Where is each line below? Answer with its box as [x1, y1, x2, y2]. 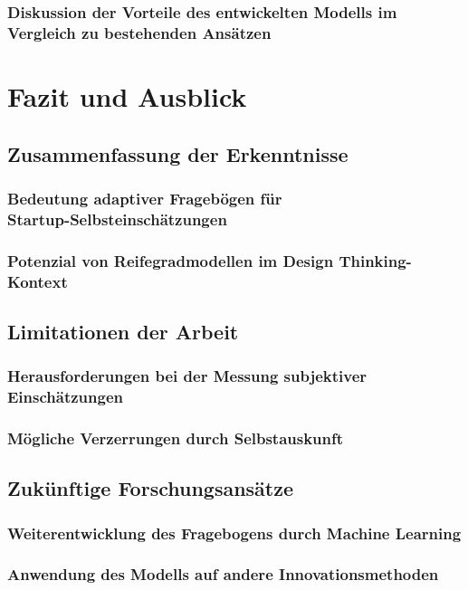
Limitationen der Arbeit [7, 317, 239, 345]
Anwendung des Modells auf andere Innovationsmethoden [7, 563, 439, 585]
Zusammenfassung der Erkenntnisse [7, 139, 349, 167]
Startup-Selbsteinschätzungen [7, 207, 227, 230]
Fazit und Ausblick [7, 77, 247, 114]
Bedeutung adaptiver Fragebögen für [7, 186, 282, 209]
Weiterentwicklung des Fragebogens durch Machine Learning [7, 521, 462, 544]
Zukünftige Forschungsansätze [7, 474, 294, 502]
